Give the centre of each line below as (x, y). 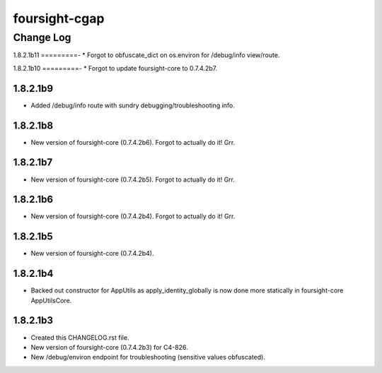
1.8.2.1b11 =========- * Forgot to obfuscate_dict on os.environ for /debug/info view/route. (146, 55)
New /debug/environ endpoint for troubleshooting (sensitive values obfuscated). (148, 357)
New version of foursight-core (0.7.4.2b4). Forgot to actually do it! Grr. (133, 216)
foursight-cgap (59, 18)
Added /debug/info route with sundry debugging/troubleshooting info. (133, 105)
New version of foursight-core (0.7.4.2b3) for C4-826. (109, 347)
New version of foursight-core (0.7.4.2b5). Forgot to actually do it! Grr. (133, 179)
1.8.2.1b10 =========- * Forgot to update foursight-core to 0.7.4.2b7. (115, 68)
